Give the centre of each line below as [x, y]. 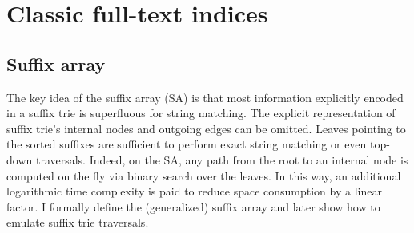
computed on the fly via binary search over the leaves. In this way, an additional [204, 175]
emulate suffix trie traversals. [78, 222]
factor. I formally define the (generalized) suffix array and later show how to [193, 206]
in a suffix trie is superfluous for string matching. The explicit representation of [201, 113]
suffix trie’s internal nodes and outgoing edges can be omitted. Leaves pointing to [206, 128]
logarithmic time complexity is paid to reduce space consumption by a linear [194, 191]
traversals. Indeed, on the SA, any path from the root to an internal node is [222, 159]
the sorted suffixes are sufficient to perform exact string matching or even [187, 144]
